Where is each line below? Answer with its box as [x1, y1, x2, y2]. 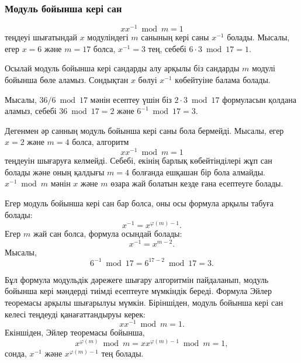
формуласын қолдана [222, 93, 296, 105]
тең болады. [101, 347, 144, 359]
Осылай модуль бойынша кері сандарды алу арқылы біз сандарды [5, 62, 240, 74]
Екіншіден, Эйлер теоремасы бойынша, [5, 326, 145, 338]
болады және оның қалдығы [5, 165, 105, 178]
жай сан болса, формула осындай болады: [33, 227, 182, 240]
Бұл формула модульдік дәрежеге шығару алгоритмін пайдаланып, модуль [5, 273, 269, 285]
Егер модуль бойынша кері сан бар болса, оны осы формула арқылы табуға [5, 196, 274, 209]
